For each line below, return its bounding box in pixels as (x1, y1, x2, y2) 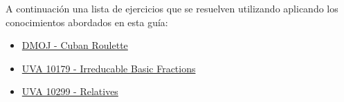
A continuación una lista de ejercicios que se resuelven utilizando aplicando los (6, 1, 338, 15)
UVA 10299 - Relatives (21, 84, 118, 99)
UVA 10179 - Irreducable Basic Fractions (21, 61, 196, 75)
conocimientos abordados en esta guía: (6, 14, 168, 29)
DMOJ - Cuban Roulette (21, 38, 128, 52)
